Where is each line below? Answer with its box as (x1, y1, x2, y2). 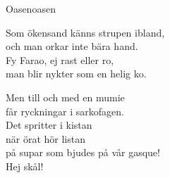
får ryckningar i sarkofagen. (6, 103, 124, 118)
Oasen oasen (6, 1, 56, 15)
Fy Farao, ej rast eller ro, (6, 52, 114, 67)
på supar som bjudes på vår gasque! (6, 145, 160, 160)
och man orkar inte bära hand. (6, 39, 138, 53)
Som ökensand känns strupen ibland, (6, 25, 165, 39)
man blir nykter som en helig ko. (6, 66, 147, 81)
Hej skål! (6, 158, 44, 173)
